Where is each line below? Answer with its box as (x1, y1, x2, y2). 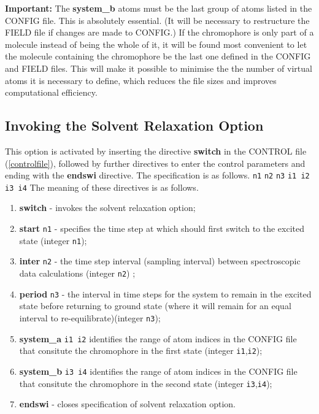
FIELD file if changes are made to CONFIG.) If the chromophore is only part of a (5, 26, 314, 39)
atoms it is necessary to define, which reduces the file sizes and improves (5, 74, 277, 86)
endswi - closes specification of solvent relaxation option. (19, 397, 236, 410)
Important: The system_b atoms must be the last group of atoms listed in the (5, 2, 312, 14)
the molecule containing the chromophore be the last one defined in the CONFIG (5, 50, 311, 63)
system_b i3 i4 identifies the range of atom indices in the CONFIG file (19, 364, 298, 377)
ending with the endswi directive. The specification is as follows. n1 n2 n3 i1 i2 (5, 169, 310, 182)
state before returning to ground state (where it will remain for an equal (19, 299, 291, 312)
